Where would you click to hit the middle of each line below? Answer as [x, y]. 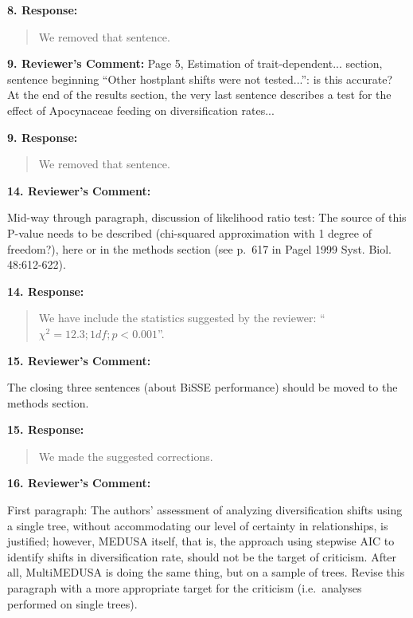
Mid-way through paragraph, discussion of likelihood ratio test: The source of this [207, 217]
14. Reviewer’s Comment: [79, 190]
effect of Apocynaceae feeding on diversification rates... [141, 110]
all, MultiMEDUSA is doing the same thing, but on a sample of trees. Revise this [206, 572]
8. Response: [43, 10]
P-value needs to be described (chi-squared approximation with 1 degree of [189, 232]
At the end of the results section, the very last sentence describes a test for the [199, 94]
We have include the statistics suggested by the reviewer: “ [182, 318]
